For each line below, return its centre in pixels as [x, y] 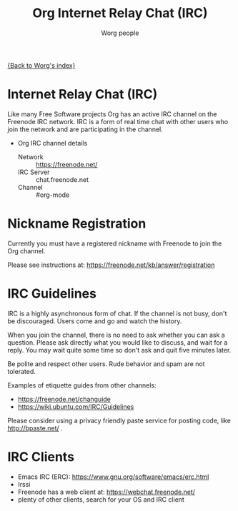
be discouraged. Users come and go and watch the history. [95, 321]
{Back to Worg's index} [41, 65]
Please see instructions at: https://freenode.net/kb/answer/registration [111, 265]
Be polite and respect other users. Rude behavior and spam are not [106, 364]
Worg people [120, 33]
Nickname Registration [77, 224]
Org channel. [26, 251]
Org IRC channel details [53, 143]
